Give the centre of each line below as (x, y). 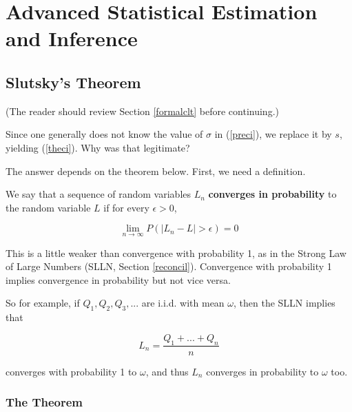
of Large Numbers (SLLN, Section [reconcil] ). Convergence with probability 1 (169, 266)
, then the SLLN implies (284, 303)
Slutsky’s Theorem (73, 82)
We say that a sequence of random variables (99, 194)
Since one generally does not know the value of (104, 134)
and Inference (72, 38)
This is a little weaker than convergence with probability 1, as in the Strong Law (176, 253)
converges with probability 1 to (71, 371)
